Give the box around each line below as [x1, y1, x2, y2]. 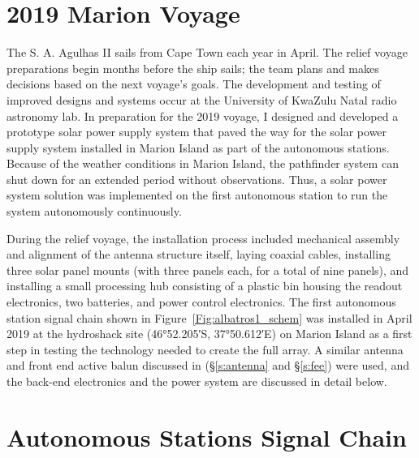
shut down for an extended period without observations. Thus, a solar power [6, 170, 387, 187]
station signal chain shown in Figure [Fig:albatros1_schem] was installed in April [6, 309, 413, 326]
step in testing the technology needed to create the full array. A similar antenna [6, 340, 404, 357]
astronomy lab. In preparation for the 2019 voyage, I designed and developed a [6, 107, 399, 124]
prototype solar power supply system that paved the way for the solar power [6, 123, 387, 140]
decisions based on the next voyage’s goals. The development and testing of [6, 75, 381, 92]
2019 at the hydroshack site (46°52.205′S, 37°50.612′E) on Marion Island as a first [6, 325, 413, 342]
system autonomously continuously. [6, 203, 182, 220]
